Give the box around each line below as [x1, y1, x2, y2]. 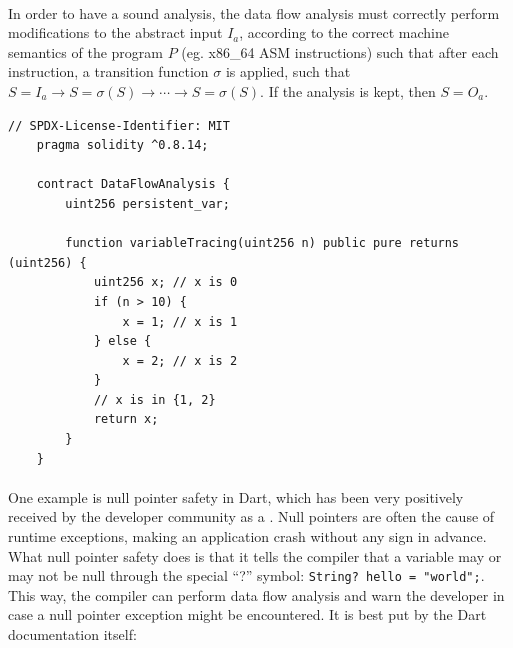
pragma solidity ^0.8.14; [36, 138, 209, 153]
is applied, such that [225, 61, 351, 82]
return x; [93, 412, 159, 427]
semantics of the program [8, 41, 163, 62]
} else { [93, 334, 152, 349]
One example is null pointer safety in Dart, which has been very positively [8, 486, 464, 507]
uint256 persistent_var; [65, 196, 230, 211]
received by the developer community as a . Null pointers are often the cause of [8, 506, 495, 527]
